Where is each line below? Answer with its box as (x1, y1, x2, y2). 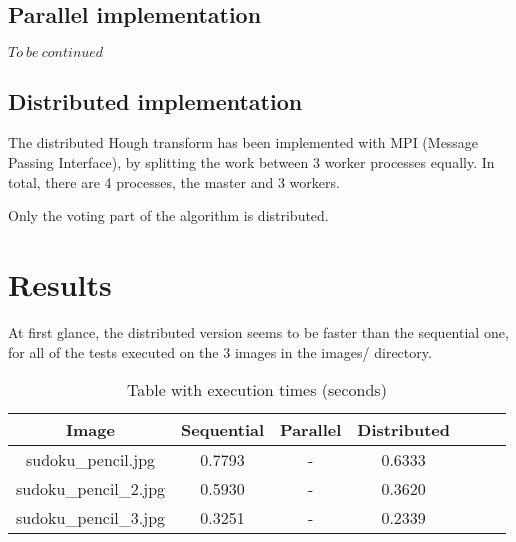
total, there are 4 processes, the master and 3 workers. (8, 171, 340, 192)
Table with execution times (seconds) (127, 378, 387, 402)
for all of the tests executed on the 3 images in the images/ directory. (8, 341, 432, 362)
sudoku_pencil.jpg (26, 448, 156, 472)
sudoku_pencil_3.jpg (16, 506, 166, 530)
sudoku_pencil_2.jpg (16, 477, 166, 501)
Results (8, 263, 112, 304)
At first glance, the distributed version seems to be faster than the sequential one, (8, 321, 509, 342)
